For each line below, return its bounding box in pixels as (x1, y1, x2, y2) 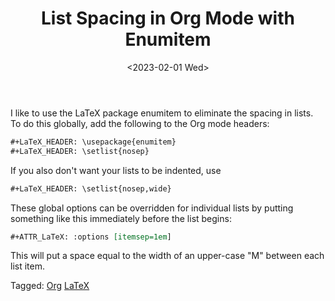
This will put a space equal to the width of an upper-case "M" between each (10, 250, 325, 262)
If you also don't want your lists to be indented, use (10, 164, 222, 176)
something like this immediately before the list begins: (10, 212, 232, 224)
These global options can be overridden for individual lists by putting (10, 202, 294, 214)
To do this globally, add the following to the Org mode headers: (10, 117, 270, 129)
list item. (10, 260, 45, 272)
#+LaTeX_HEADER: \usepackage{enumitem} (10, 137, 177, 147)
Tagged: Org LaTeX (10, 280, 90, 292)
